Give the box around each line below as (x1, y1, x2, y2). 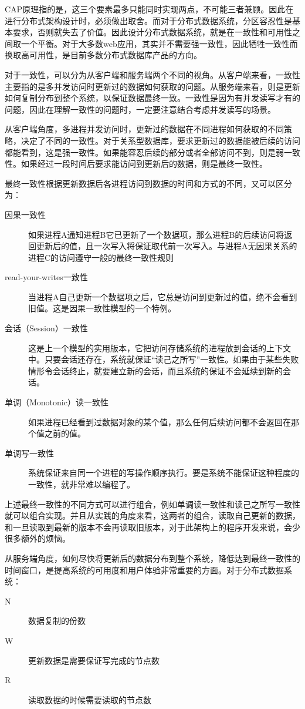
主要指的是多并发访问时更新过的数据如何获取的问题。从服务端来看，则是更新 (5, 80, 300, 92)
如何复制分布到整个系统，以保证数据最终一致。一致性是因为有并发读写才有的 (5, 92, 300, 104)
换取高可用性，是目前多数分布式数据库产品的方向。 (5, 49, 202, 61)
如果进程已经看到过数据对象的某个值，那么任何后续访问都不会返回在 (28, 415, 291, 428)
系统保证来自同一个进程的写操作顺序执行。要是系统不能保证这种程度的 (28, 466, 299, 479)
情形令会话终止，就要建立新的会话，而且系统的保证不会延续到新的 (28, 364, 283, 377)
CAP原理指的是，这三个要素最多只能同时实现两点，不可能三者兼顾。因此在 (5, 3, 294, 15)
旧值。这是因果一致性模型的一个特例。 (28, 302, 176, 314)
